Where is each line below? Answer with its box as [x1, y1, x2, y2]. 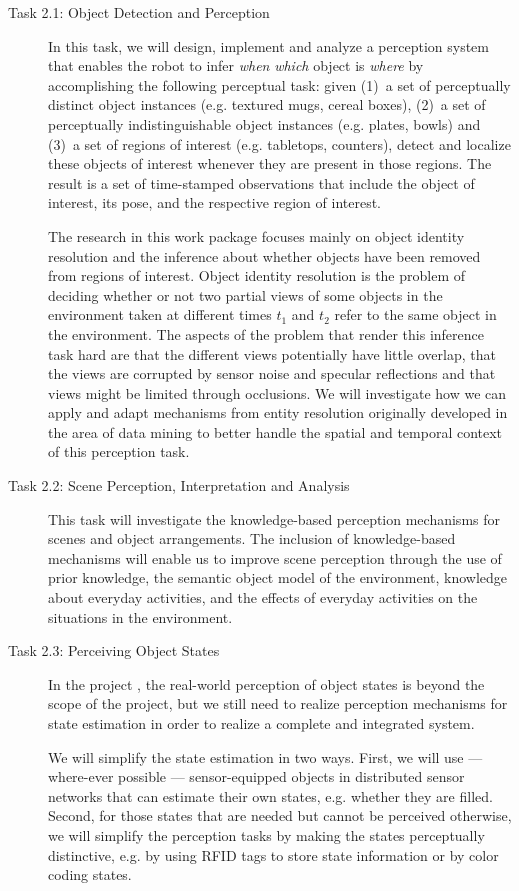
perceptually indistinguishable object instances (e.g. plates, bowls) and [48, 113, 481, 134]
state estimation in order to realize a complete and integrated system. [48, 713, 475, 733]
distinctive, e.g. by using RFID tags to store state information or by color [48, 844, 499, 865]
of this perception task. [48, 441, 190, 462]
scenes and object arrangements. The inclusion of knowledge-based [48, 528, 456, 549]
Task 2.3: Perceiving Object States [8, 640, 220, 661]
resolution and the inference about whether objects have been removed [48, 245, 481, 266]
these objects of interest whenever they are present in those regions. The [48, 153, 492, 174]
